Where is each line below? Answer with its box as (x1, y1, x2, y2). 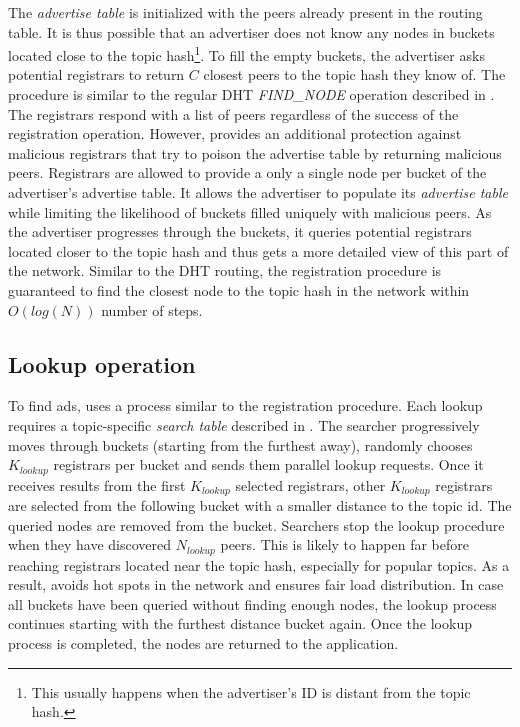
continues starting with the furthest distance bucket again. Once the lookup (8, 613, 472, 634)
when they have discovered (8, 534, 172, 555)
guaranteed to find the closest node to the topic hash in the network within (8, 279, 470, 300)
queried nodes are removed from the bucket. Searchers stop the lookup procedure (8, 514, 505, 535)
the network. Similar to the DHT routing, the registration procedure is (8, 260, 442, 281)
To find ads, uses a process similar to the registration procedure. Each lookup (8, 395, 483, 416)
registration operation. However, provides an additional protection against (8, 123, 462, 144)
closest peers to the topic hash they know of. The (203, 64, 506, 85)
